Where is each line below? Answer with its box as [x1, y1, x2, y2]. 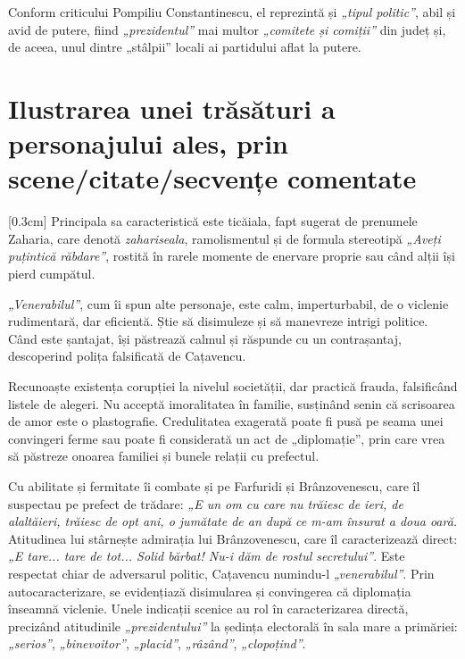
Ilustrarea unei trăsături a [8, 89, 336, 126]
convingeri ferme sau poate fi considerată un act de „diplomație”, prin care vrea [8, 429, 445, 447]
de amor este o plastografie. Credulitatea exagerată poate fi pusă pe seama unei [8, 412, 444, 430]
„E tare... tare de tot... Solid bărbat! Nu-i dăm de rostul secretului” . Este [8, 546, 405, 565]
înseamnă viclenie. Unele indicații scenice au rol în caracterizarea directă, [8, 599, 409, 618]
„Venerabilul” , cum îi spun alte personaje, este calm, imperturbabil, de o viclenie [8, 294, 449, 313]
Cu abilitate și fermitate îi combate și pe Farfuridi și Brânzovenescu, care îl [8, 477, 420, 495]
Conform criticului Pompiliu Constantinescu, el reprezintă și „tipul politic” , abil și [8, 3, 456, 21]
